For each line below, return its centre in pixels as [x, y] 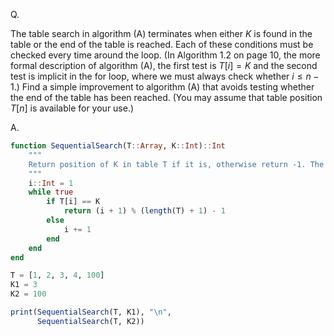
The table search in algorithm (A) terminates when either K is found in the [161, 33]
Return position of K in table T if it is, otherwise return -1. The [176, 164]
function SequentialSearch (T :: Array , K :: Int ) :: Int [118, 146]
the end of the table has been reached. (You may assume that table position [166, 97]
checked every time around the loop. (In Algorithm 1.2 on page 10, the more [165, 55]
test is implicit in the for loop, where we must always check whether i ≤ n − [165, 76]
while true [51, 192]
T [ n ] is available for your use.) [72, 108]
